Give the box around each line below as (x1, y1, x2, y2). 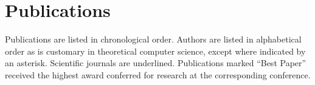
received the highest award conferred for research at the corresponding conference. (5, 68, 311, 81)
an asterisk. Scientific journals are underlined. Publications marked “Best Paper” (5, 56, 306, 69)
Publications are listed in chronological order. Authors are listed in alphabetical (5, 33, 302, 46)
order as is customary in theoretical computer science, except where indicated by (5, 44, 306, 57)
